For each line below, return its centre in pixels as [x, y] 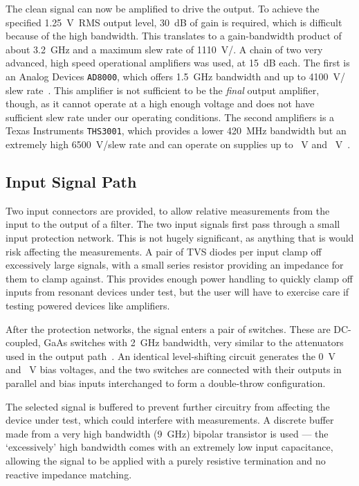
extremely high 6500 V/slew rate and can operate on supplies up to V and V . [178, 144]
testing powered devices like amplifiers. [88, 306]
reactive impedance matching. [69, 474]
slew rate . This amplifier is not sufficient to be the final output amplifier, [163, 90]
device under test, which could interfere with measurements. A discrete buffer [170, 420]
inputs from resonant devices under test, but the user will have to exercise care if [177, 292]
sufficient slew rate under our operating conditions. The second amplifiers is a [170, 117]
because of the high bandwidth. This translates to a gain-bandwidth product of [174, 36]
